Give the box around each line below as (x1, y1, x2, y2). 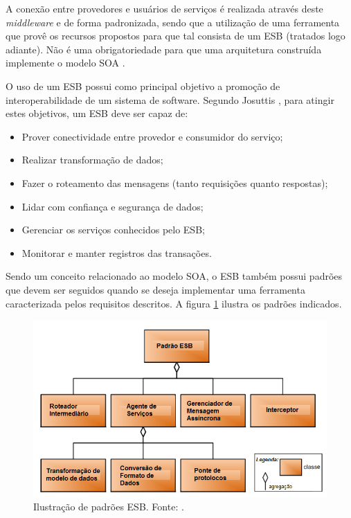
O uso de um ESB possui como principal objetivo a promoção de (6, 78, 280, 93)
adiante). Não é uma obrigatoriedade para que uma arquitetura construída (6, 42, 322, 56)
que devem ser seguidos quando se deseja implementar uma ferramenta (6, 282, 305, 296)
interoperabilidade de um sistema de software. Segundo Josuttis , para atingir (6, 92, 334, 107)
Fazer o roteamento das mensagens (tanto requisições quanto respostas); (21, 175, 328, 190)
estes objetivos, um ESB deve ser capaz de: (6, 106, 188, 120)
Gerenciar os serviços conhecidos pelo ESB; (21, 222, 205, 237)
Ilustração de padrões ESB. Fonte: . (33, 499, 184, 514)
